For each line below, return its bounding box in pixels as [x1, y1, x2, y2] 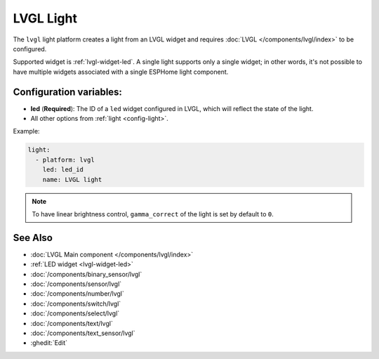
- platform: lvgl [35, 155, 95, 164]
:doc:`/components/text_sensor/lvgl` [30, 329, 135, 337]
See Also [13, 232, 53, 244]
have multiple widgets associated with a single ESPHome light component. [13, 67, 229, 76]
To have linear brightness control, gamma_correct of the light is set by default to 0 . [32, 209, 274, 218]
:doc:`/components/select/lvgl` [30, 309, 120, 318]
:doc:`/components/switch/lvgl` [30, 299, 121, 308]
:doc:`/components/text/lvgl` [30, 319, 114, 327]
